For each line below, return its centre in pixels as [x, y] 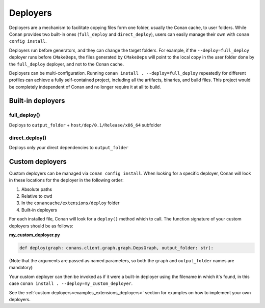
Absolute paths [37, 189]
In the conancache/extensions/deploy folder [70, 203]
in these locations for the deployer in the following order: [66, 180]
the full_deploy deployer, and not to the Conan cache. [66, 64]
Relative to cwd [37, 196]
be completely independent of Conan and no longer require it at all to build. [85, 87]
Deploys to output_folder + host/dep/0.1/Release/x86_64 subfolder [85, 125]
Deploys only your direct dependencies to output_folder [69, 147]
